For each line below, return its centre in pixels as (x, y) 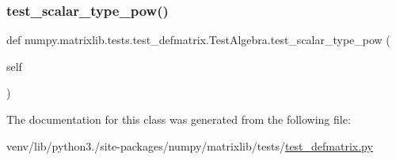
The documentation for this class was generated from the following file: (179, 119)
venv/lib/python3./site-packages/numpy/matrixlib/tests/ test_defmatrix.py (190, 145)
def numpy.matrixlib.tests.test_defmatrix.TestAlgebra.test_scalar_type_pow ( (198, 40)
